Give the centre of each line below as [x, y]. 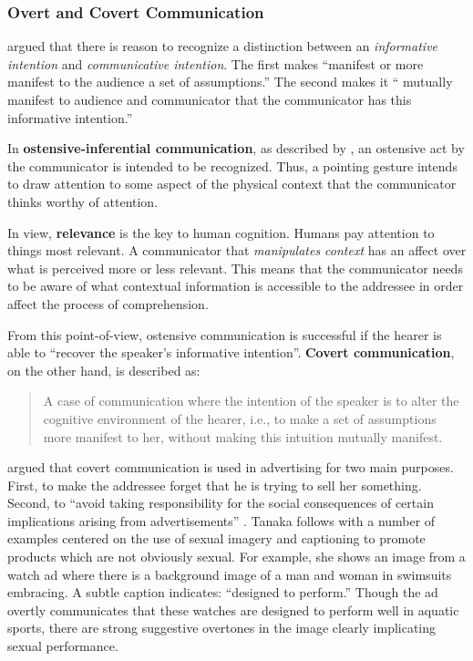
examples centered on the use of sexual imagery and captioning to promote [216, 538]
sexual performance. [63, 646]
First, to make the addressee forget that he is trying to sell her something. [215, 485]
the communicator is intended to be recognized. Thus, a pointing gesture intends [232, 165]
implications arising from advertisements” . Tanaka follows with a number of [221, 520]
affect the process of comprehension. [108, 303]
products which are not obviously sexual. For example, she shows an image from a [236, 557]
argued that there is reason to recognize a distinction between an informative [223, 46]
